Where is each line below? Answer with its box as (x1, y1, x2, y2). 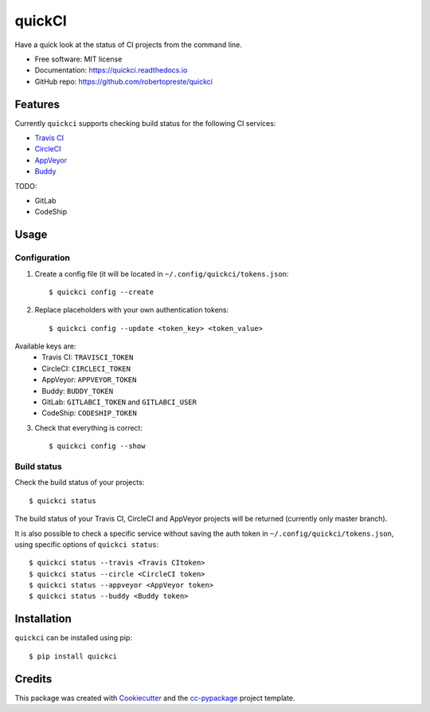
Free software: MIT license (34, 54, 123, 64)
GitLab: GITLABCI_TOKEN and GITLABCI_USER (41, 397, 197, 407)
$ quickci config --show (49, 442, 146, 450)
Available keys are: (14, 341, 76, 351)
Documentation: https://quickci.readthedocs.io (34, 65, 188, 75)
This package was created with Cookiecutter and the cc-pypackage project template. (14, 693, 295, 702)
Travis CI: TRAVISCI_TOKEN (41, 352, 134, 362)
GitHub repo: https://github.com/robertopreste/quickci (34, 77, 213, 86)
